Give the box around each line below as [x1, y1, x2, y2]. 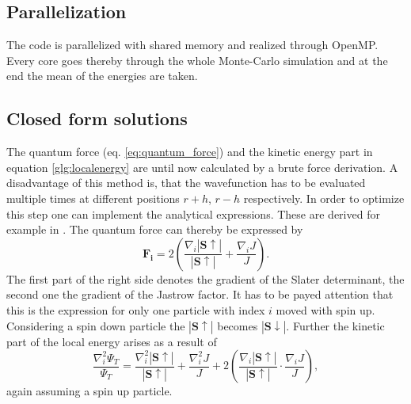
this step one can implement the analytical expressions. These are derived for [6, 205, 380, 222]
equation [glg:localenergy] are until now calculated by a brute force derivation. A [6, 158, 398, 175]
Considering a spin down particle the [6, 317, 185, 333]
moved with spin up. [276, 301, 375, 318]
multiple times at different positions [6, 189, 180, 206]
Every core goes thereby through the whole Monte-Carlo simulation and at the [6, 51, 388, 68]
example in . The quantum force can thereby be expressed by [6, 221, 303, 238]
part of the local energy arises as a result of [6, 333, 217, 349]
